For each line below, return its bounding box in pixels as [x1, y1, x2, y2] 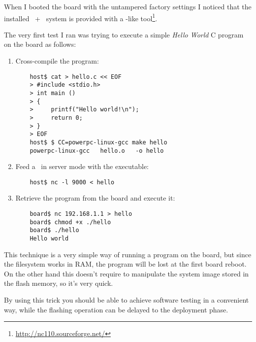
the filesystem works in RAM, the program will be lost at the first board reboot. [4, 259, 247, 269]
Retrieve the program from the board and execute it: [15, 193, 175, 203]
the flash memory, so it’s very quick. [4, 278, 113, 288]
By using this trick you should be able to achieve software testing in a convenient [4, 295, 249, 305]
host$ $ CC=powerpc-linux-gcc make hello [30, 138, 167, 146]
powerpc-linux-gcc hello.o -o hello [30, 147, 164, 154]
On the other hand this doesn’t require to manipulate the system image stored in [4, 268, 249, 278]
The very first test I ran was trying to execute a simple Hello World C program [4, 29, 244, 39]
